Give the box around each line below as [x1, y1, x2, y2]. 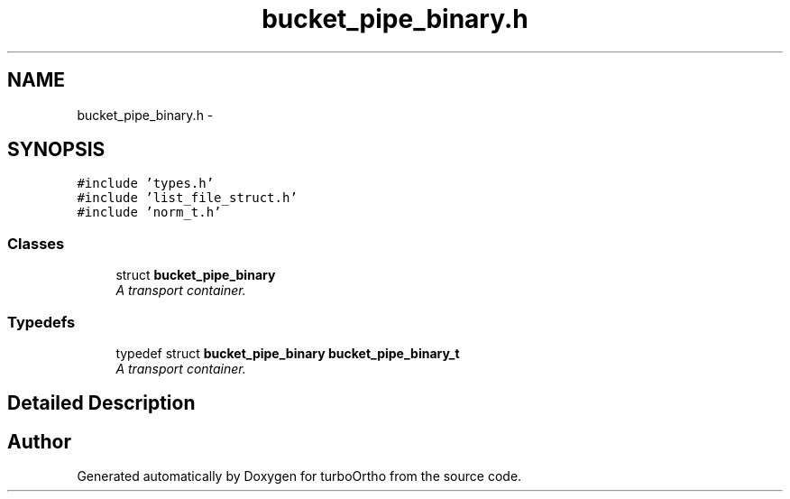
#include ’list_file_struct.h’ [77, 190, 298, 206]
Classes [7, 234, 65, 253]
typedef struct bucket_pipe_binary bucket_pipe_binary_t [115, 345, 460, 361]
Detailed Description [7, 392, 196, 415]
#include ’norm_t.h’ [77, 205, 222, 220]
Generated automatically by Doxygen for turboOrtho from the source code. [77, 468, 522, 485]
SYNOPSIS [7, 138, 106, 162]
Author [7, 430, 71, 453]
